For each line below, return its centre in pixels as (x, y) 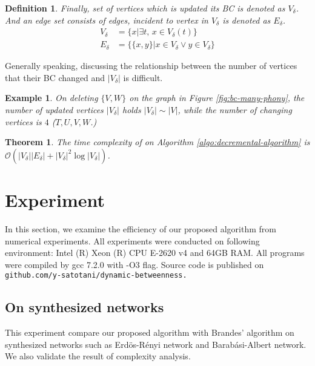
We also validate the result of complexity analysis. (98, 356)
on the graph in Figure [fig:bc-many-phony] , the (217, 98)
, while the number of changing (235, 110)
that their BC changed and (55, 77)
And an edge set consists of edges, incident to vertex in (107, 20)
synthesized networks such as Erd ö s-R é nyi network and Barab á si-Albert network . (156, 344)
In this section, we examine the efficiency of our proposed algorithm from (141, 228)
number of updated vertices (54, 110)
